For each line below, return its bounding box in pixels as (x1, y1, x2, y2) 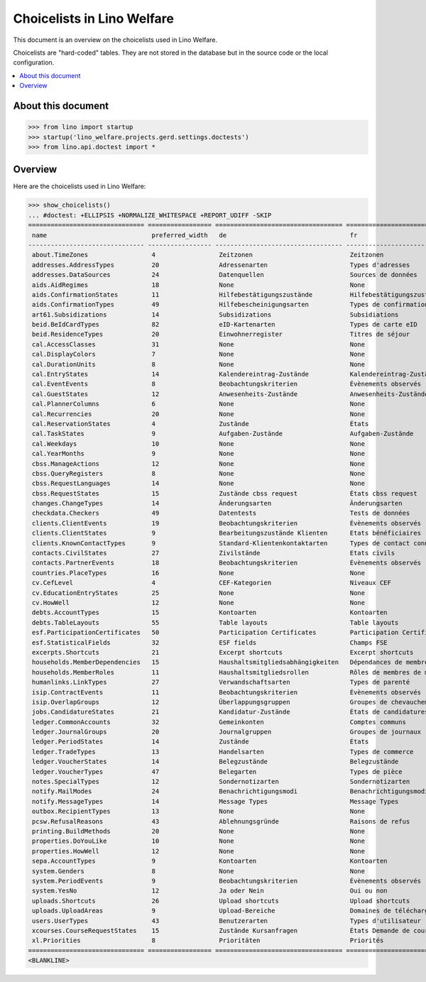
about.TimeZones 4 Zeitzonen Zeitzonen (32, 251, 384, 259)
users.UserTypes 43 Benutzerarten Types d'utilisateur (32, 917, 422, 924)
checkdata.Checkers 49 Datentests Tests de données (32, 509, 410, 518)
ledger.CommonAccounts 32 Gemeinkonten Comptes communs (32, 718, 406, 726)
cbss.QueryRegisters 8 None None (32, 469, 366, 477)
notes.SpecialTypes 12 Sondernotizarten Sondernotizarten (32, 778, 410, 786)
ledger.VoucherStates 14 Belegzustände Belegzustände (32, 758, 399, 766)
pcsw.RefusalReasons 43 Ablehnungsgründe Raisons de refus (32, 817, 410, 825)
